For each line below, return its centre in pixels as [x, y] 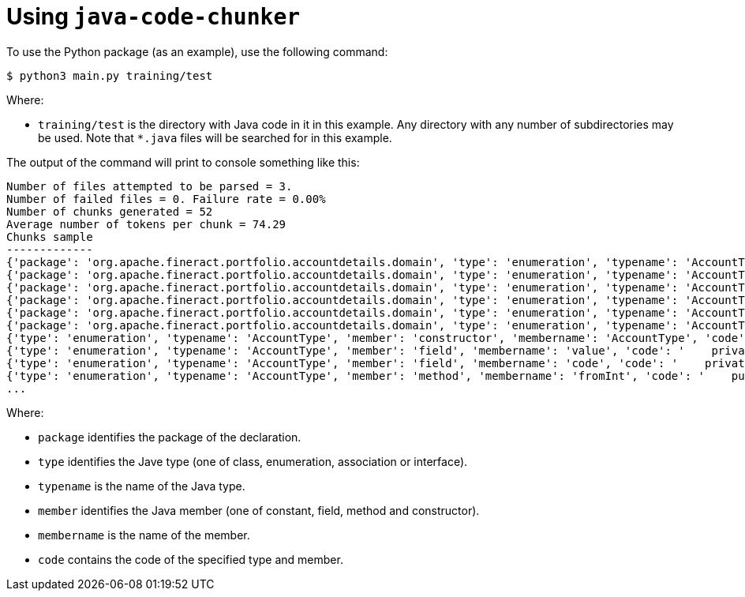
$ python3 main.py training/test [110, 75]
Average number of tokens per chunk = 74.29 [146, 224]
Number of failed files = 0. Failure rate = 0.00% [166, 199]
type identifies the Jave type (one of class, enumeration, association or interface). [253, 461]
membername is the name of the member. [144, 535]
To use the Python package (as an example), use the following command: [197, 51]
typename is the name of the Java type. [142, 486]
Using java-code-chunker [153, 17]
